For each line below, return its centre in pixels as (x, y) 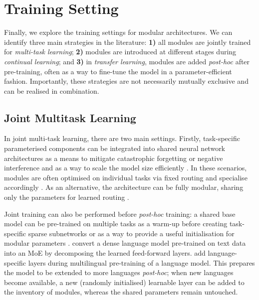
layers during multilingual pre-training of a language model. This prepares (141, 262)
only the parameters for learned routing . (67, 197)
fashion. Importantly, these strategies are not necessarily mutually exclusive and (126, 81)
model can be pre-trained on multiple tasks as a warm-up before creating (116, 224)
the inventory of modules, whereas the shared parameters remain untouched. (121, 292)
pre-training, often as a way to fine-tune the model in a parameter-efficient (118, 71)
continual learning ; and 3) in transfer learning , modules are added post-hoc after (127, 61)
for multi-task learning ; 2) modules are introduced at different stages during (120, 52)
